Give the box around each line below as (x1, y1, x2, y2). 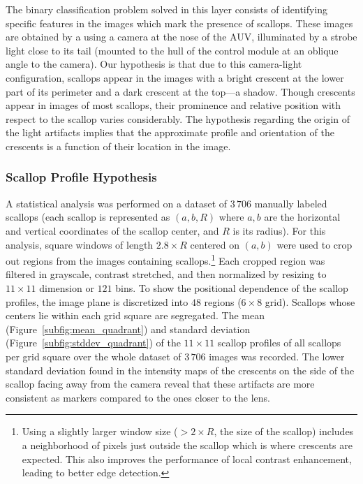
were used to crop (276, 237, 353, 251)
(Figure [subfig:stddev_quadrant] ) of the (6, 335, 181, 350)
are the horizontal (264, 210, 341, 224)
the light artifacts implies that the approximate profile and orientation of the (6, 125, 334, 140)
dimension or (39, 280, 94, 295)
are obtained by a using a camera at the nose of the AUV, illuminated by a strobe (6, 29, 357, 44)
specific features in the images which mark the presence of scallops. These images (6, 15, 353, 30)
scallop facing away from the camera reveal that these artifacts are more (6, 376, 315, 391)
